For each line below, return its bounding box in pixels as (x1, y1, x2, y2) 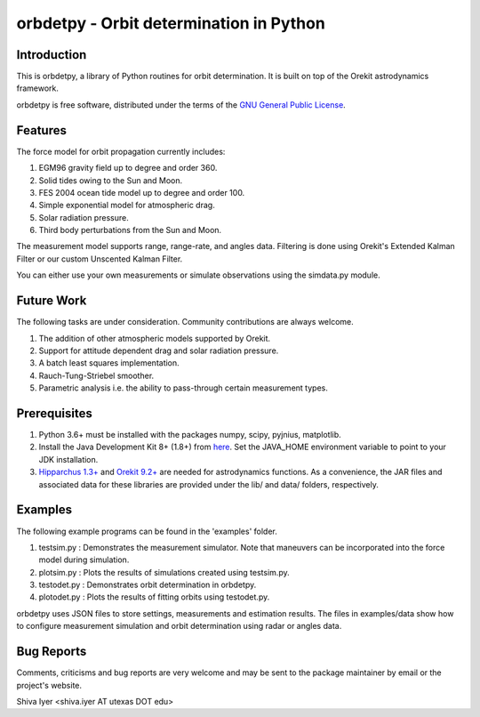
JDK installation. (38, 454, 99, 464)
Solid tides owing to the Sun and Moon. (38, 174, 183, 186)
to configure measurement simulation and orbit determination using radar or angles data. (16, 621, 342, 632)
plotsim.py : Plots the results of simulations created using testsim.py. (38, 567, 290, 577)
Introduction (16, 47, 87, 62)
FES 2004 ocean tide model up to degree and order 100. (38, 187, 245, 197)
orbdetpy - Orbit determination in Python (16, 13, 326, 33)
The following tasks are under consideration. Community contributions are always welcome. (16, 317, 355, 327)
